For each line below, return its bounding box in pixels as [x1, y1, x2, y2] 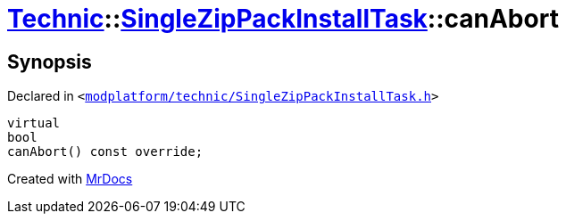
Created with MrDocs [7, 171, 133, 187]
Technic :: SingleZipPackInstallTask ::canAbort [7, 4, 559, 34]
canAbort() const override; [7, 144, 204, 160]
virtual [7, 116, 61, 131]
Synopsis [7, 50, 92, 73]
